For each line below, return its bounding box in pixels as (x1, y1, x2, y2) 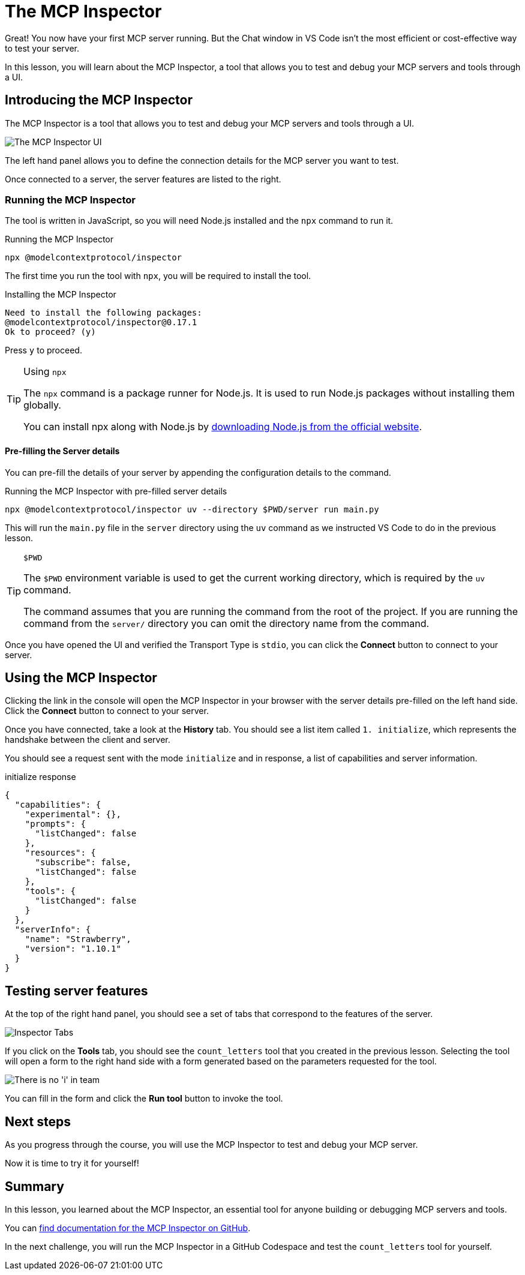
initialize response (5, 772, 76, 782)
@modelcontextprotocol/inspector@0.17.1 (5, 317, 197, 328)
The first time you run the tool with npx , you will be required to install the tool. (5, 271, 311, 281)
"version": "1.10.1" (25, 944, 121, 954)
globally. (23, 399, 61, 412)
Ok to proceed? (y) (5, 327, 96, 337)
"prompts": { (25, 819, 86, 829)
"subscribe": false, (35, 857, 131, 868)
